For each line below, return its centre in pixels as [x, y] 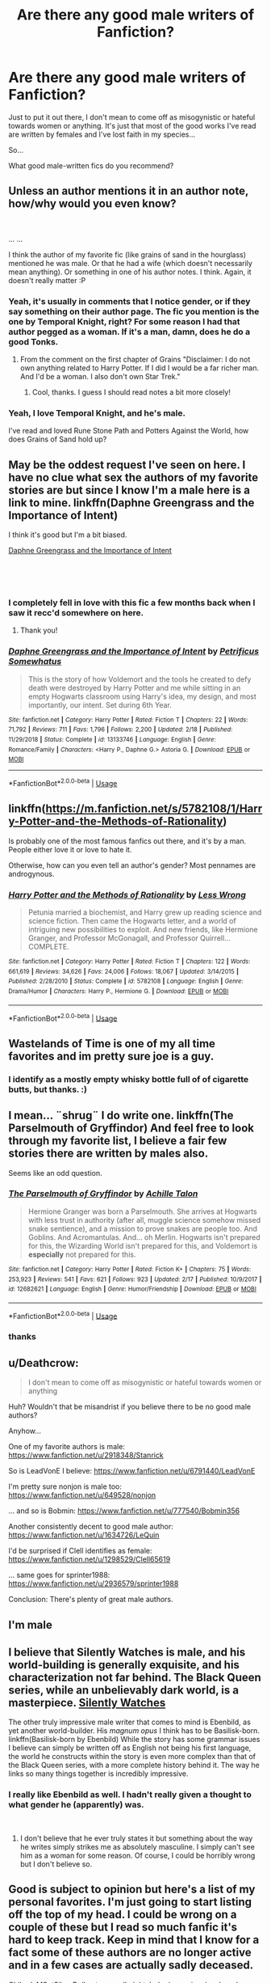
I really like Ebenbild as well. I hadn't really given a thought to [130, 1795]
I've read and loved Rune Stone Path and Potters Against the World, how [129, 431]
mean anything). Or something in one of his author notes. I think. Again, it [130, 272]
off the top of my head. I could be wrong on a [123, 1915]
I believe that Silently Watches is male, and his [127, 1652]
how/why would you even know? [92, 204]
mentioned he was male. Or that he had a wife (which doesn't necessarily [130, 263]
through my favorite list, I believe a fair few [118, 1141]
